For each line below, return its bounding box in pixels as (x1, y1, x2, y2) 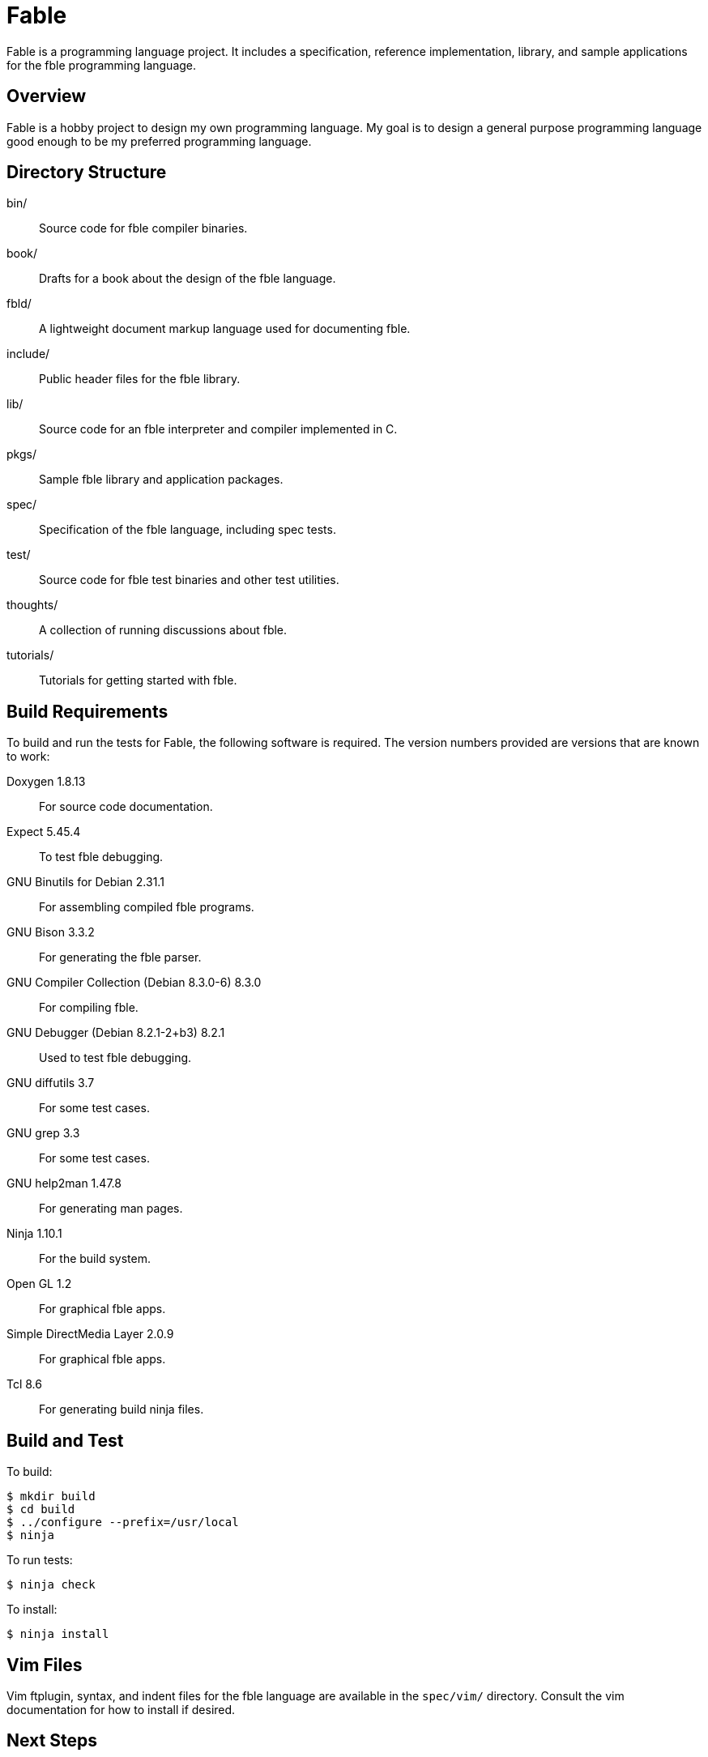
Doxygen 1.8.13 (6, 774, 86, 789)
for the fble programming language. (6, 58, 197, 72)
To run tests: (6, 1553, 73, 1567)
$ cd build (6, 1503, 75, 1516)
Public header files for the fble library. (39, 372, 241, 386)
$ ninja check (6, 1578, 96, 1592)
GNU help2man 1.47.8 (6, 1176, 122, 1191)
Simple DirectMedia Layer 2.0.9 (6, 1327, 174, 1341)
